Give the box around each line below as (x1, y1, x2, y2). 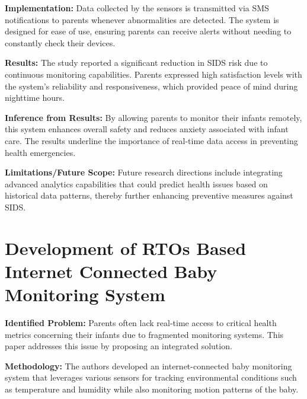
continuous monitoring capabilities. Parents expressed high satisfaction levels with (5, 68, 302, 80)
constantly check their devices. (5, 36, 116, 49)
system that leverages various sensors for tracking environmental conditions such (5, 371, 297, 384)
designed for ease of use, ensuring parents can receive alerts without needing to (5, 25, 292, 37)
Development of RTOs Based (5, 235, 247, 260)
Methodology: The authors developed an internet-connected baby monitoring (5, 359, 292, 372)
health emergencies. (5, 146, 76, 158)
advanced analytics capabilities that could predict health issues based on (5, 177, 268, 190)
